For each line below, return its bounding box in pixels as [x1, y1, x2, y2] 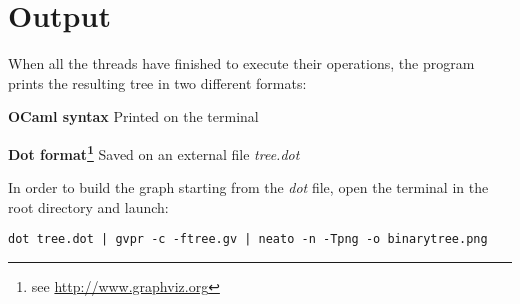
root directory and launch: [8, 196, 169, 217]
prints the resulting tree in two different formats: [8, 72, 307, 93]
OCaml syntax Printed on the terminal [8, 106, 259, 127]
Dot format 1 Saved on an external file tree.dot [8, 140, 300, 164]
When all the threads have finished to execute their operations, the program [8, 53, 475, 74]
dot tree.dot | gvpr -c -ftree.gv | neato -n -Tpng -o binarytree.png [8, 232, 488, 247]
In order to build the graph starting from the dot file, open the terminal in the [8, 177, 489, 198]
